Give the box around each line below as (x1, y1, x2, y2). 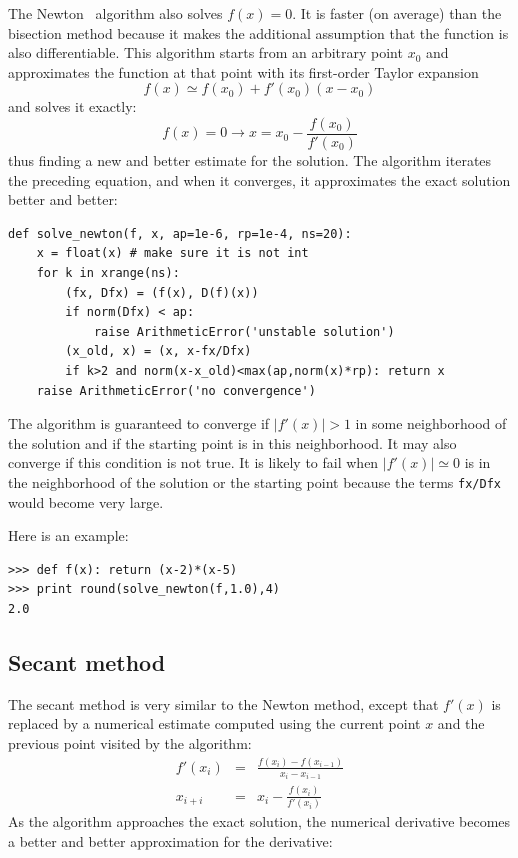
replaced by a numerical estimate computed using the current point (8, 713, 421, 734)
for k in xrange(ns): (36, 266, 180, 280)
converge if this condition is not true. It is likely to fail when (8, 452, 379, 473)
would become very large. (8, 491, 164, 512)
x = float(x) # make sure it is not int (36, 246, 309, 261)
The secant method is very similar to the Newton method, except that (8, 693, 439, 714)
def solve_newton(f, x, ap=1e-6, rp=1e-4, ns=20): (8, 226, 352, 241)
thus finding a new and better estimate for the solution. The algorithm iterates (8, 150, 492, 171)
